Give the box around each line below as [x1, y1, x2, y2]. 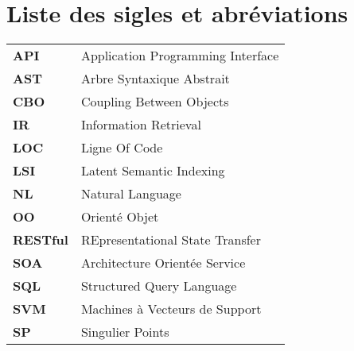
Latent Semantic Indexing [80, 161, 225, 180]
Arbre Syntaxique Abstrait [80, 69, 230, 88]
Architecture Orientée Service [80, 253, 246, 272]
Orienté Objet [80, 207, 159, 226]
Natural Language [80, 184, 181, 203]
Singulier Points [80, 322, 169, 341]
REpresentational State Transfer [80, 230, 261, 249]
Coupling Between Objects [80, 92, 229, 111]
